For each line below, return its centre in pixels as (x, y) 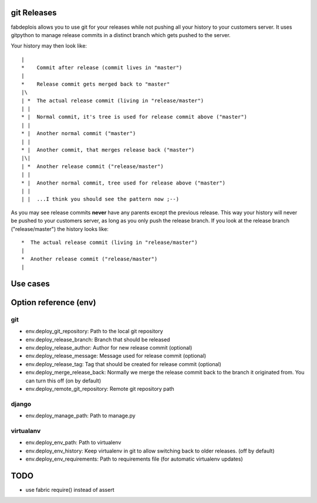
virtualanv (26, 431)
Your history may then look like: (49, 46)
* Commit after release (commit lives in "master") (102, 68)
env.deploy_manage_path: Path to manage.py (80, 416)
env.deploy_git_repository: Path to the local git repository (95, 331)
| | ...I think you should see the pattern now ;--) (100, 199)
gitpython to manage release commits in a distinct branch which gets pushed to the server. (121, 35)
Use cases (30, 284)
